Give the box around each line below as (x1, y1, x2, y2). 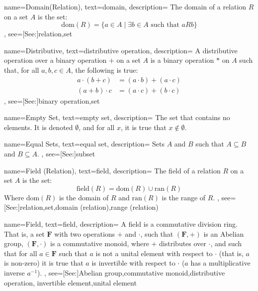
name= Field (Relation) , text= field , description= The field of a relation (4, 165, 221, 175)
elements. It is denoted (4, 122, 73, 132)
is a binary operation (150, 55, 214, 65)
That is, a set (4, 228, 45, 239)
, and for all (79, 122, 115, 132)
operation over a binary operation (4, 55, 107, 65)
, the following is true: (71, 64, 138, 75)
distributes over (159, 238, 206, 249)
